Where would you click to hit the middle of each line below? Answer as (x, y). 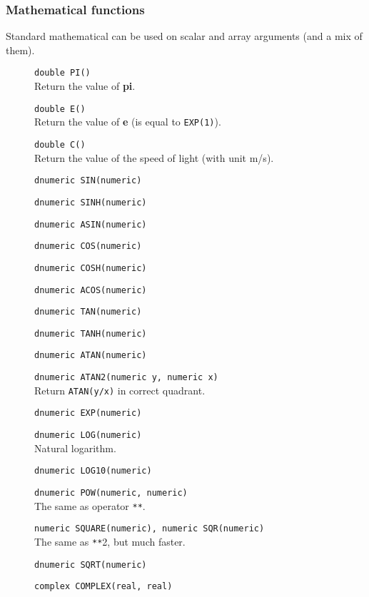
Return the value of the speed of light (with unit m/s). (154, 157)
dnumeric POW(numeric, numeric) (111, 493)
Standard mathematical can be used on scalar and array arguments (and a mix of (184, 36)
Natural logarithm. (75, 448)
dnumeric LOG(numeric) (88, 435)
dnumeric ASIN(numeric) (91, 224)
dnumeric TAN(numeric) (88, 312)
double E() (60, 109)
